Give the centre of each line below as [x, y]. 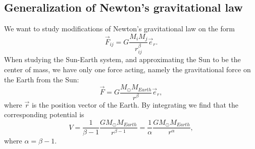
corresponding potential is [44, 114]
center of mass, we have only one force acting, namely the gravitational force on [127, 69]
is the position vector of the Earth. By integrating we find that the [135, 104]
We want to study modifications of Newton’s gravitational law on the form [119, 29]
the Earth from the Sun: [42, 79]
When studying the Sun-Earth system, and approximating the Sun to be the [122, 59]
